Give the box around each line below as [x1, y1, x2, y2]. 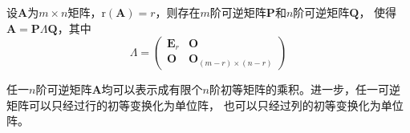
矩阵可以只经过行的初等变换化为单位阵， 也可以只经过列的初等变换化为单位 [6, 96, 404, 113]
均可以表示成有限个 [101, 81, 203, 98]
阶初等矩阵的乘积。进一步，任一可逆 [209, 81, 400, 98]
